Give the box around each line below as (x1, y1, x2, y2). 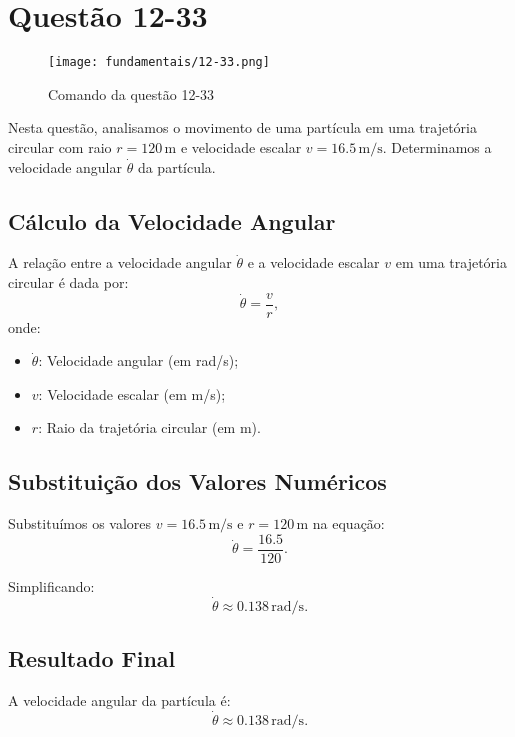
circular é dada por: (8, 271, 129, 292)
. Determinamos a (382, 136, 492, 157)
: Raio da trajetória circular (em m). (38, 417, 261, 438)
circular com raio (8, 136, 112, 157)
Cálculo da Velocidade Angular (8, 205, 336, 236)
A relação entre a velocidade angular (8, 252, 232, 273)
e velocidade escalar (180, 136, 302, 157)
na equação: (312, 513, 385, 534)
